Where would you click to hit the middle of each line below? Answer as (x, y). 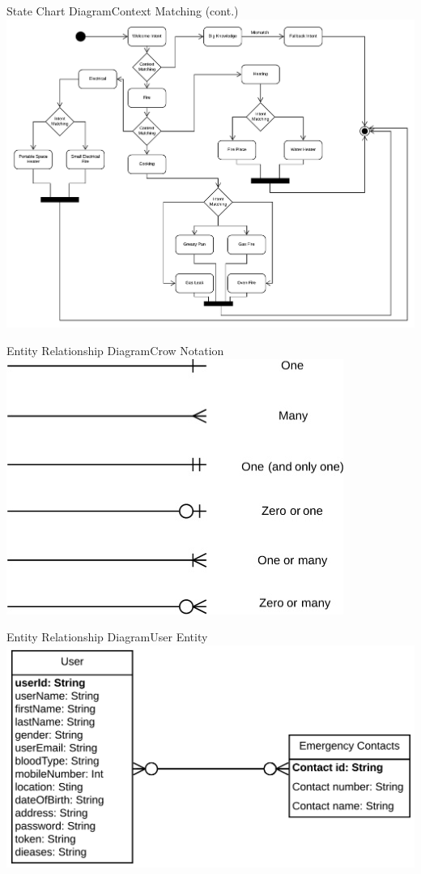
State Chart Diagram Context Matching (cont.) (123, 11)
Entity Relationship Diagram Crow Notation (115, 351)
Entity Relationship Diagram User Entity (107, 637)
